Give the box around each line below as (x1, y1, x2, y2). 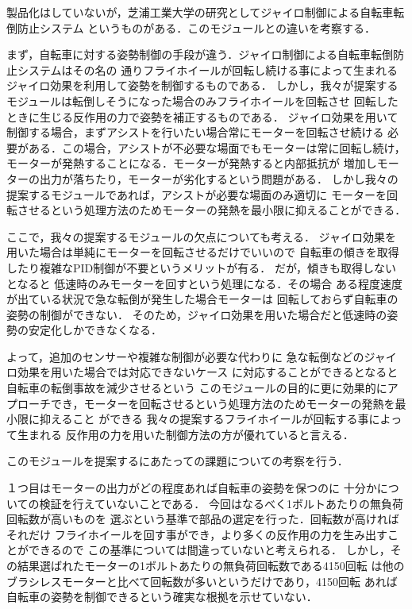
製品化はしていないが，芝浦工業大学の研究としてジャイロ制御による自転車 (6, 4, 394, 20)
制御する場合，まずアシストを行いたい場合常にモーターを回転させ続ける (6, 124, 384, 141)
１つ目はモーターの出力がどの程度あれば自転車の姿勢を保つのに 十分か (6, 480, 377, 496)
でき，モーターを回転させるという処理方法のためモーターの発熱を (50, 395, 395, 411)
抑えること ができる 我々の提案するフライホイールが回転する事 (39, 410, 369, 427)
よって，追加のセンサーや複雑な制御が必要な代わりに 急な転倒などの (6, 348, 364, 364)
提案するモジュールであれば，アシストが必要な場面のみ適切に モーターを (6, 186, 387, 202)
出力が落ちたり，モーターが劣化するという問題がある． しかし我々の (39, 170, 399, 187)
